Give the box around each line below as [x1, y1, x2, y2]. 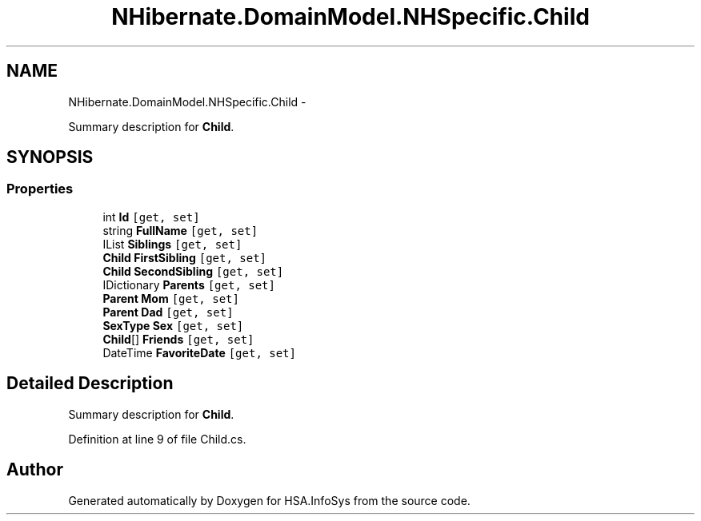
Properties [6, 181, 74, 197]
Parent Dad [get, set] [102, 304, 234, 319]
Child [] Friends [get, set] [102, 332, 254, 346]
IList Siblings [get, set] [102, 237, 242, 251]
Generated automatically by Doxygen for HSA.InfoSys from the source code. [68, 493, 471, 507]
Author [6, 459, 63, 480]
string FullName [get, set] [102, 223, 258, 237]
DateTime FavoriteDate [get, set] [102, 345, 296, 360]
